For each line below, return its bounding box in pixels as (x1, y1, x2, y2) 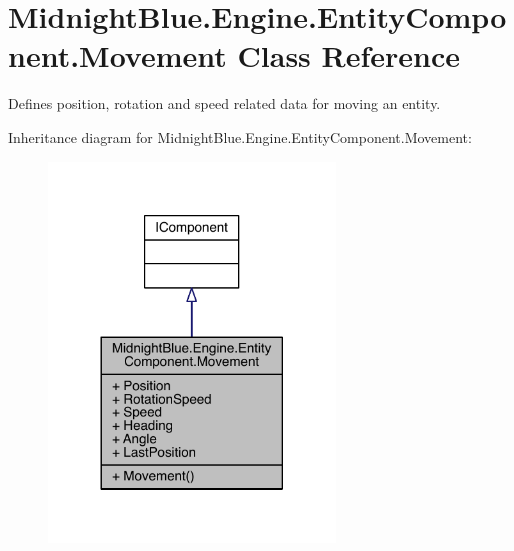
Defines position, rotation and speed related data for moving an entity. (8, 93, 441, 114)
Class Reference (237, 35, 461, 76)
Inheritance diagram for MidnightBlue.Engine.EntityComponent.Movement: (8, 126, 472, 147)
